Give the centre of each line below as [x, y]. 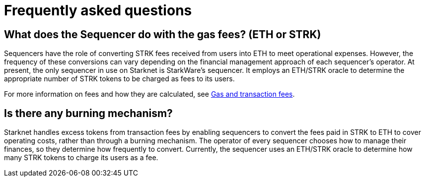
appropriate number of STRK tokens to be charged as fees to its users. [119, 79]
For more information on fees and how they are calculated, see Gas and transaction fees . [149, 94]
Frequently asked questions [98, 10]
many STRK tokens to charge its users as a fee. [81, 158]
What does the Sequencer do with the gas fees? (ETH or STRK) [163, 34]
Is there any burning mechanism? [88, 113]
